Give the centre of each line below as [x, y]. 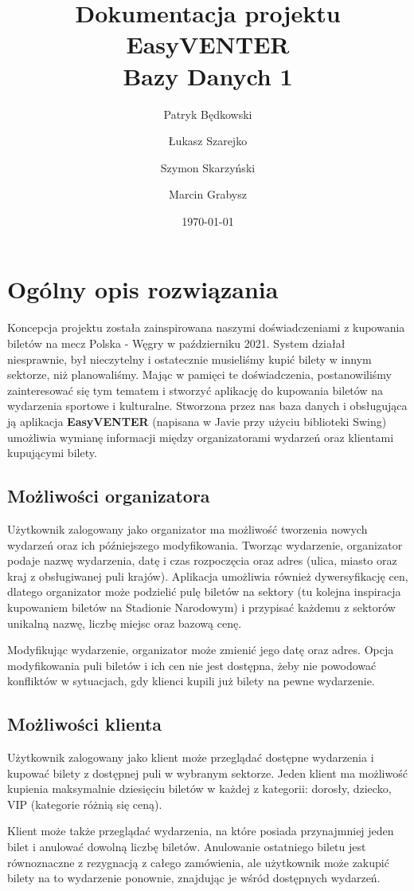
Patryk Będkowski [208, 114]
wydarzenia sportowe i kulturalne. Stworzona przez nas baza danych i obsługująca [207, 406]
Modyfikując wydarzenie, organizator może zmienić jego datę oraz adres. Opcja [201, 650]
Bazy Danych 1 [208, 75]
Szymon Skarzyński [208, 167]
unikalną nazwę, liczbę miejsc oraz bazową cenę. [125, 623]
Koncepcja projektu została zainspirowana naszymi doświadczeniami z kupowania [206, 327]
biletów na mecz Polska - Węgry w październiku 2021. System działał [176, 343]
